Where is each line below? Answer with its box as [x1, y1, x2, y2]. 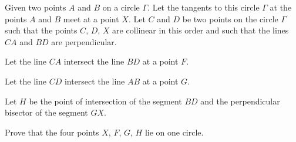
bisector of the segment [5, 106, 88, 119]
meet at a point [63, 12, 119, 25]
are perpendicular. [51, 35, 117, 48]
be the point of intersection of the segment [29, 94, 182, 107]
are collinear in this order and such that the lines [112, 24, 289, 36]
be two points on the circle [182, 12, 278, 25]
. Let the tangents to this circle [147, 1, 260, 13]
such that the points [5, 24, 78, 36]
